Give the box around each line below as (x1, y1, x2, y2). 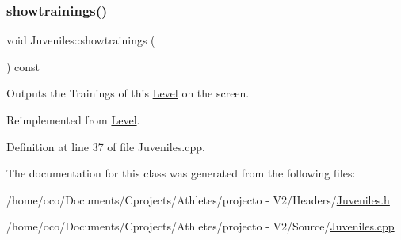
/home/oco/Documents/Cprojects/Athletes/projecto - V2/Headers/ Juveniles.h (6, 191, 390, 208)
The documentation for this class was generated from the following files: (6, 165, 356, 181)
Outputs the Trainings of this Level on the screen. (6, 85, 250, 101)
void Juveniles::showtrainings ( (6, 32, 155, 48)
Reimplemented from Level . (6, 112, 140, 128)
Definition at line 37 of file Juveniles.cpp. (6, 138, 205, 154)
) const (6, 58, 40, 74)
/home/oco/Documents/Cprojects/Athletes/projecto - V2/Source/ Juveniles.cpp (6, 218, 395, 234)
